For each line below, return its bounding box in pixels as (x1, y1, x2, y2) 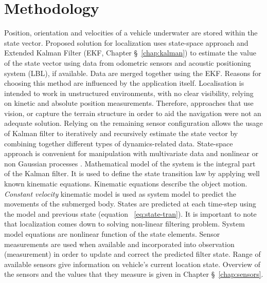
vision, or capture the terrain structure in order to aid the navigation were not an (4, 107, 261, 118)
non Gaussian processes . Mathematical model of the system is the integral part (4, 158, 256, 168)
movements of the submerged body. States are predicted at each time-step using (4, 198, 256, 209)
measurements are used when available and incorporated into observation (4, 238, 235, 249)
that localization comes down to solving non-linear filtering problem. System (4, 218, 245, 229)
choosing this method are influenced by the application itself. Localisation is (4, 78, 244, 88)
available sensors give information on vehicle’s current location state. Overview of (4, 258, 260, 269)
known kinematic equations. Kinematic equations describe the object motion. (4, 178, 247, 189)
